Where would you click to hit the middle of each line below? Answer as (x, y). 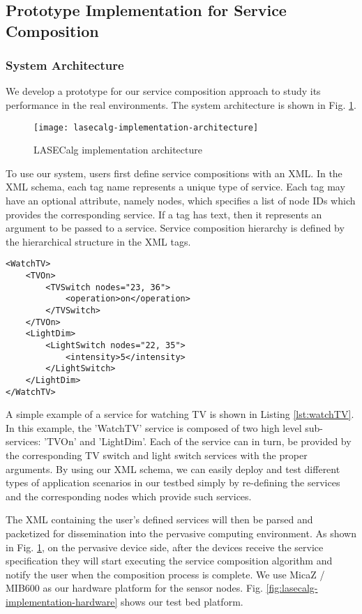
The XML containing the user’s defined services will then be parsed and (159, 519)
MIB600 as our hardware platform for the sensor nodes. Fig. (134, 588)
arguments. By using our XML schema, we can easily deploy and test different (173, 469)
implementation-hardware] (62, 601)
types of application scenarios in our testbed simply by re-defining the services (173, 482)
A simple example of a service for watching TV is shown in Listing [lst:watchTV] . (180, 414)
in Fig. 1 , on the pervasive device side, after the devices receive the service (165, 547)
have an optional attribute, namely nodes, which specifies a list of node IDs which (181, 201)
